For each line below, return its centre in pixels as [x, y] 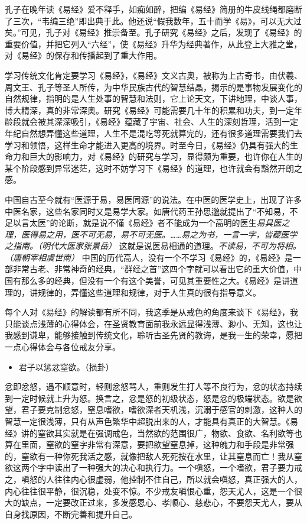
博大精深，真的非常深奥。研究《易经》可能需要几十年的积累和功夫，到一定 [149, 110]
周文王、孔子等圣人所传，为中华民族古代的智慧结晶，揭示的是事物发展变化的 [153, 87]
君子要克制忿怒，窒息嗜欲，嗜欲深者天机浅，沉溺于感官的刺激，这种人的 [161, 410]
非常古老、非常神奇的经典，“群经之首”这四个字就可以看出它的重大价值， [153, 269]
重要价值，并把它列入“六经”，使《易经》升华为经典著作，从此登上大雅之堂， [153, 43]
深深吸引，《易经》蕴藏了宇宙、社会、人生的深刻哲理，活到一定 [176, 122]
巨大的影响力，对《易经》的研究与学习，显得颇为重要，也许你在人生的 [166, 156]
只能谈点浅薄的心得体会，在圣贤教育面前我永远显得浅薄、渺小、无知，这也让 [153, 323]
